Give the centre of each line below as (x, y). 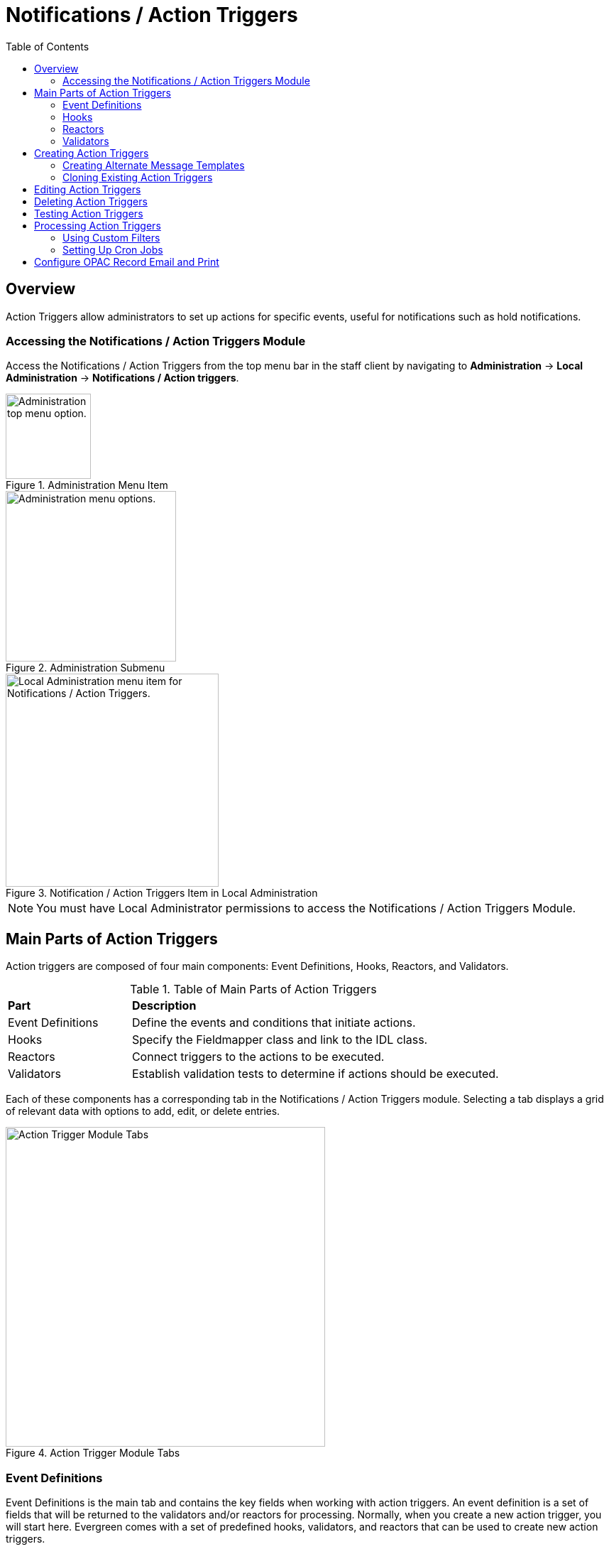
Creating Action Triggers (92, 153)
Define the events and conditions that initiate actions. (274, 1023)
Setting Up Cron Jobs (113, 249)
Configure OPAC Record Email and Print (127, 261)
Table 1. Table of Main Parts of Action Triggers (253, 989)
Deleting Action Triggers (91, 201)
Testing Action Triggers (89, 213)
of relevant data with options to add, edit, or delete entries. (143, 1111)
